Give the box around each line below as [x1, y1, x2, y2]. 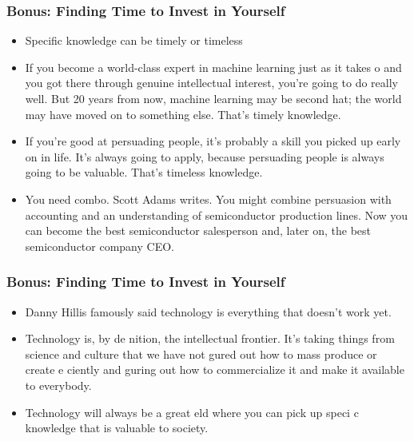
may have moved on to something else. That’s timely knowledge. [25, 105, 341, 122]
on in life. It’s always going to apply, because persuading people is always [25, 148, 384, 165]
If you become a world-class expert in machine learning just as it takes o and [25, 58, 402, 75]
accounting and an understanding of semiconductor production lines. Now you [25, 206, 408, 223]
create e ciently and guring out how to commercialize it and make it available [25, 361, 404, 378]
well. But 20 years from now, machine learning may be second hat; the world [25, 90, 402, 106]
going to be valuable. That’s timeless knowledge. [25, 164, 263, 181]
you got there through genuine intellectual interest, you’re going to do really [25, 74, 398, 91]
